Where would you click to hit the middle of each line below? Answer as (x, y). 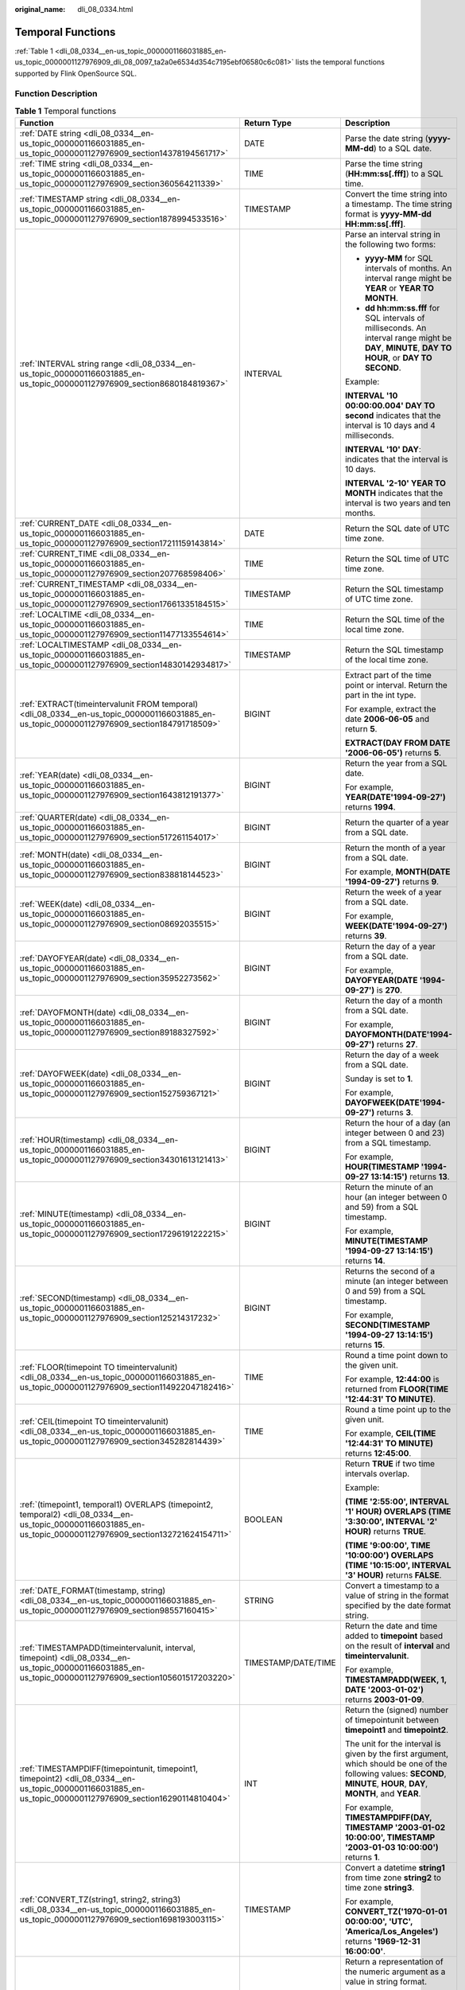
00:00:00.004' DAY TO (390, 406)
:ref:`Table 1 (34, 51)
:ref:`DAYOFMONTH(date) (68, 1013)
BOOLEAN (263, 1520)
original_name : (40, 9)
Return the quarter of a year (397, 822)
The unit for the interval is (393, 1744)
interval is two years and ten (397, 503)
